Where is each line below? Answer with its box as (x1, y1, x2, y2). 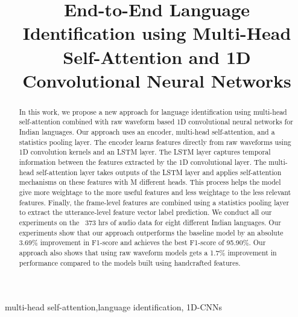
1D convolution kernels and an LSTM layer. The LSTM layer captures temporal (19, 147, 271, 157)
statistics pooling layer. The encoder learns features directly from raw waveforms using (19, 136, 291, 147)
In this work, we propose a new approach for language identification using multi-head (19, 106, 287, 117)
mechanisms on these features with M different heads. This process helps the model (19, 177, 281, 187)
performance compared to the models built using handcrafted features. (19, 257, 241, 267)
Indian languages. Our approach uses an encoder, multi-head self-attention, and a (19, 127, 275, 137)
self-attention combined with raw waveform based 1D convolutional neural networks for (19, 117, 293, 127)
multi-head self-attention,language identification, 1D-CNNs (5, 301, 223, 313)
